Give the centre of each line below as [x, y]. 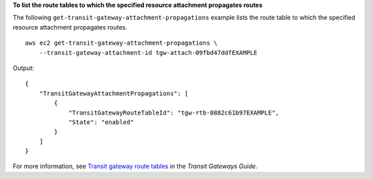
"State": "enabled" [101, 122]
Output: [23, 68]
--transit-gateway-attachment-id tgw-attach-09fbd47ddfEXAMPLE [148, 52]
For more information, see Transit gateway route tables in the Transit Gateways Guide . [135, 166]
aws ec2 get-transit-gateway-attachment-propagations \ [121, 43]
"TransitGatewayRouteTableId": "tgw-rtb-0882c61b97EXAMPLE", [174, 112]
